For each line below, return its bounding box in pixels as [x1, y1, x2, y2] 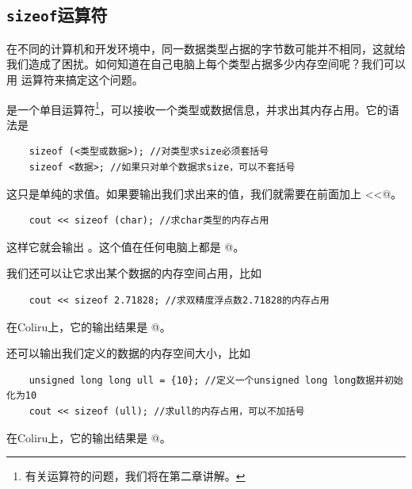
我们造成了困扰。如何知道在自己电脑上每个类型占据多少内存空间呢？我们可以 [6, 55, 406, 72]
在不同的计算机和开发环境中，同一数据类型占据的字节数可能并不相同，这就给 [6, 40, 406, 56]
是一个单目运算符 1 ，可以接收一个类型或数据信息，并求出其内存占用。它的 [6, 98, 388, 117]
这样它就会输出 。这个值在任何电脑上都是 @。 [6, 238, 245, 254]
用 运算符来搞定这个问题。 [6, 71, 143, 87]
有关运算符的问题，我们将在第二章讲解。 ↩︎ [25, 468, 246, 484]
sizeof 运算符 [6, 2, 108, 27]
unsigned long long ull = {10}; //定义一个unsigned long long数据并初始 [29, 374, 403, 386]
